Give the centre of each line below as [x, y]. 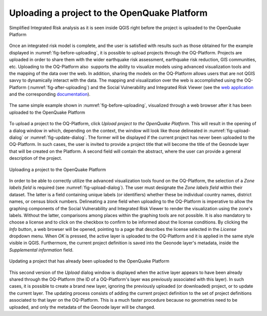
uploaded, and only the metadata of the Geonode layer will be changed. [82, 307]
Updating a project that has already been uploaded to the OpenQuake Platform [89, 261]
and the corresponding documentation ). [50, 94]
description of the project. [36, 158]
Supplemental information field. [41, 250]
